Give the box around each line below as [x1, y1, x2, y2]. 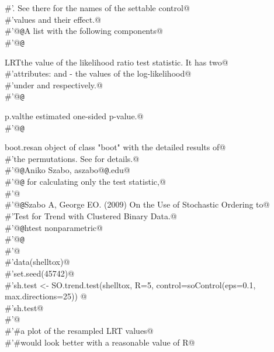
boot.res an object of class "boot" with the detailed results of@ [5, 141, 226, 153]
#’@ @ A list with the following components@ [5, 25, 163, 37]
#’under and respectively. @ [5, 78, 103, 91]
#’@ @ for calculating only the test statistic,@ [5, 175, 166, 188]
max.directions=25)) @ [5, 290, 87, 302]
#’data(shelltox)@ [5, 256, 70, 268]
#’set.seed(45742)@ [5, 267, 75, 279]
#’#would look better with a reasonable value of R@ [5, 336, 195, 348]
